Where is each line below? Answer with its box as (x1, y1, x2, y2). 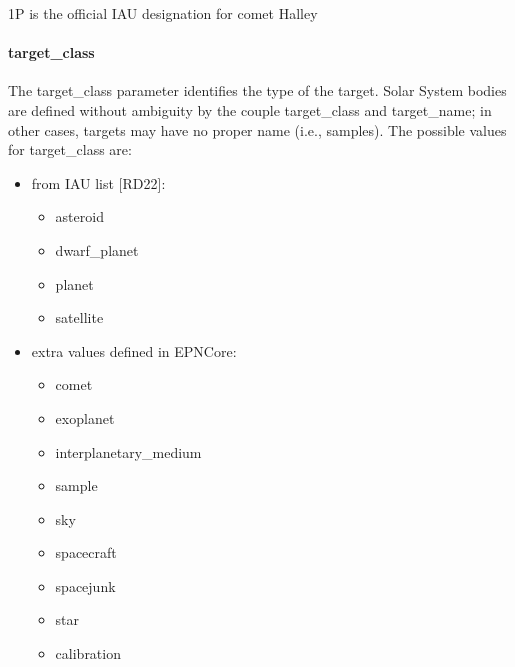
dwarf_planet (55, 239, 139, 260)
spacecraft (55, 542, 117, 563)
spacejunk (55, 575, 116, 596)
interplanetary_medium (55, 441, 202, 462)
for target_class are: (8, 139, 132, 160)
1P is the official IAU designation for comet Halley (8, 3, 318, 23)
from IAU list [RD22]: (31, 172, 166, 193)
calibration (55, 643, 121, 664)
